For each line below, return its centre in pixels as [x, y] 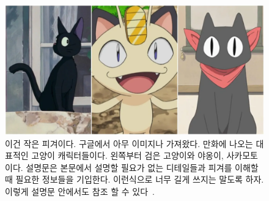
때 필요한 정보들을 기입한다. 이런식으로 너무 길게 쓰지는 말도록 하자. [134, 179]
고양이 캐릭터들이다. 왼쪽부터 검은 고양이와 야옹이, [127, 155]
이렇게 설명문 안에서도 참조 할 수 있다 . [80, 191]
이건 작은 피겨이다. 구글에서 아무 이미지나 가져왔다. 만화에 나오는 [129, 143]
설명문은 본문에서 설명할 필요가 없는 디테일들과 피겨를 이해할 [142, 167]
